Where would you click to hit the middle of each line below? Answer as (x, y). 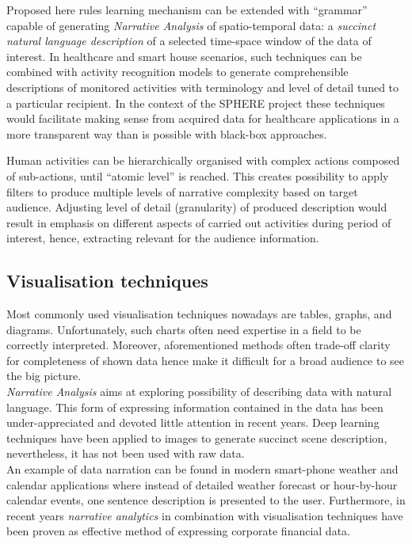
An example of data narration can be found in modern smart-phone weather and (202, 469)
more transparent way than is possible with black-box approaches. (167, 133)
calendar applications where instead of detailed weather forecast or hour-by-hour (202, 484)
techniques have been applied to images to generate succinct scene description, (197, 437)
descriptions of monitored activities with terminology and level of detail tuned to (203, 87)
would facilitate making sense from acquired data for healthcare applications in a (203, 118)
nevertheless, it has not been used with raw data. (126, 453)
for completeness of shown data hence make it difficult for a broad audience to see (206, 360)
